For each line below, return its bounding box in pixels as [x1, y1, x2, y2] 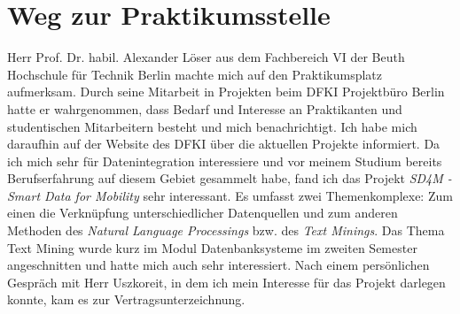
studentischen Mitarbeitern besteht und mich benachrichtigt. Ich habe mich [7, 117, 417, 135]
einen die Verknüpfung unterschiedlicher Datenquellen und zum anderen [7, 203, 398, 222]
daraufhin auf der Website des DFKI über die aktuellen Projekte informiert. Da [7, 134, 441, 153]
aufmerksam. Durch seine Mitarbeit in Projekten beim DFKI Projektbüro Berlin [7, 82, 445, 101]
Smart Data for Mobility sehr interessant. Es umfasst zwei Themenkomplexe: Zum [7, 186, 453, 204]
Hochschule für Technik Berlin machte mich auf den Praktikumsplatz [7, 65, 382, 83]
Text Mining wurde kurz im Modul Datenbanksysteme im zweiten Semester [7, 238, 417, 257]
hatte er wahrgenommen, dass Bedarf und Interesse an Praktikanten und [7, 99, 402, 118]
